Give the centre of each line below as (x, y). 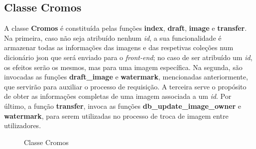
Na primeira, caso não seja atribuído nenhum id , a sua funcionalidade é (113, 37)
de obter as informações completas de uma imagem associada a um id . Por (118, 96)
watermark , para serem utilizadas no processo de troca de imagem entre (116, 115)
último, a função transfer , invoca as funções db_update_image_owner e (123, 106)
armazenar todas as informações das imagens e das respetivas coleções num (119, 47)
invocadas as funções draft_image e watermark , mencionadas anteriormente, (126, 77)
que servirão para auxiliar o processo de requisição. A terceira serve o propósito (125, 86)
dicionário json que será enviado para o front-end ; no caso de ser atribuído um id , (128, 57)
